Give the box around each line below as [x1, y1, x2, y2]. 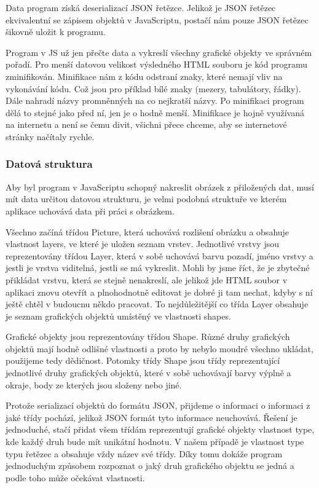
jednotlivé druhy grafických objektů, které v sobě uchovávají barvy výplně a [6, 366, 291, 379]
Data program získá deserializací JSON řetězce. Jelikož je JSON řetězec [6, 1, 276, 14]
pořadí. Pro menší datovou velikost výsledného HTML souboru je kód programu [6, 58, 307, 71]
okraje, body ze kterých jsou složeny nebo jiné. [6, 378, 182, 391]
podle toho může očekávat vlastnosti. [6, 471, 145, 484]
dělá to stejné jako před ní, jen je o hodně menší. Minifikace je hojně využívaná [6, 106, 304, 119]
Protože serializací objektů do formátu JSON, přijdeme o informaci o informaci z [6, 399, 310, 412]
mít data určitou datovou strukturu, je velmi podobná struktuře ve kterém [6, 192, 287, 205]
